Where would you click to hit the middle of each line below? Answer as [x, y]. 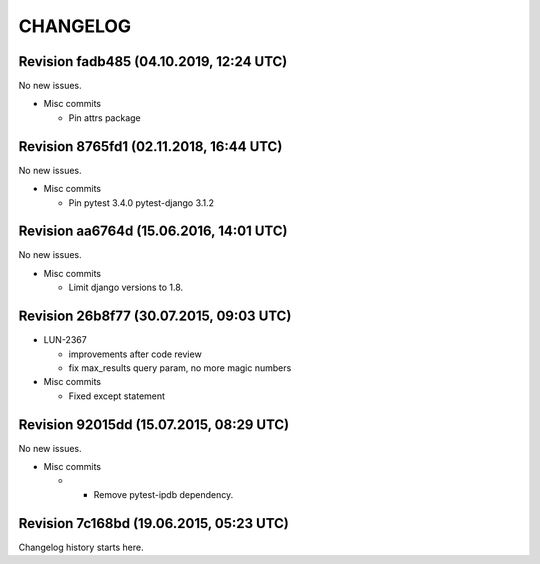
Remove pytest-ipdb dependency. [163, 494]
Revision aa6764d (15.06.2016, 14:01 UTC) [153, 231]
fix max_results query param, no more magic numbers [180, 367]
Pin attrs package [105, 117]
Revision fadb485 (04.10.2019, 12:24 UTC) [153, 61]
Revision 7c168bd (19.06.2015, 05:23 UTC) [154, 523]
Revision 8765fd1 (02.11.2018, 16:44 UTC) [150, 146]
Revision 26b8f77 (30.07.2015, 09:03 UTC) [155, 316]
